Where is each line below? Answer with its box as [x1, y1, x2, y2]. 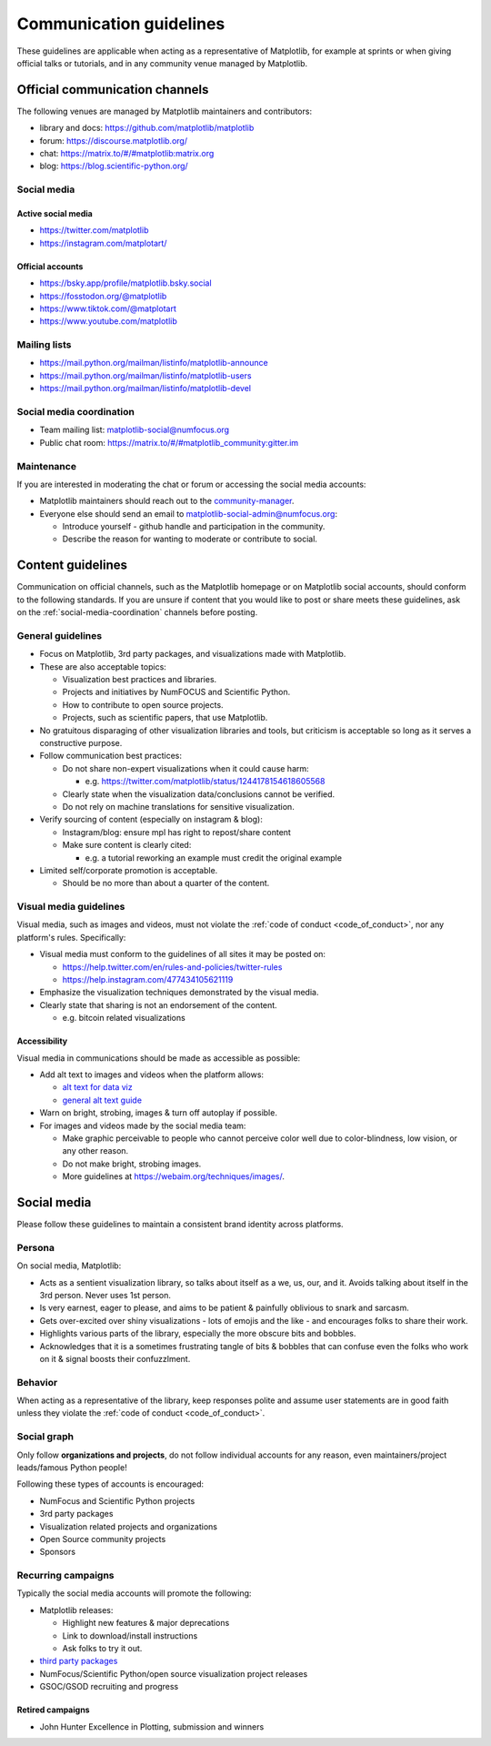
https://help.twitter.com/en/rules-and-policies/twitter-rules [62, 961, 283, 973]
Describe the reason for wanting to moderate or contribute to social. [62, 533, 318, 545]
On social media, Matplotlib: [16, 1260, 122, 1271]
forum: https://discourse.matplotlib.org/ [39, 135, 188, 146]
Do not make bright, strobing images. [62, 1158, 202, 1169]
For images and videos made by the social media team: [39, 1120, 246, 1131]
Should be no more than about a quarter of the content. [62, 878, 270, 889]
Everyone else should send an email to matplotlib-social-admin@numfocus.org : [39, 508, 338, 519]
